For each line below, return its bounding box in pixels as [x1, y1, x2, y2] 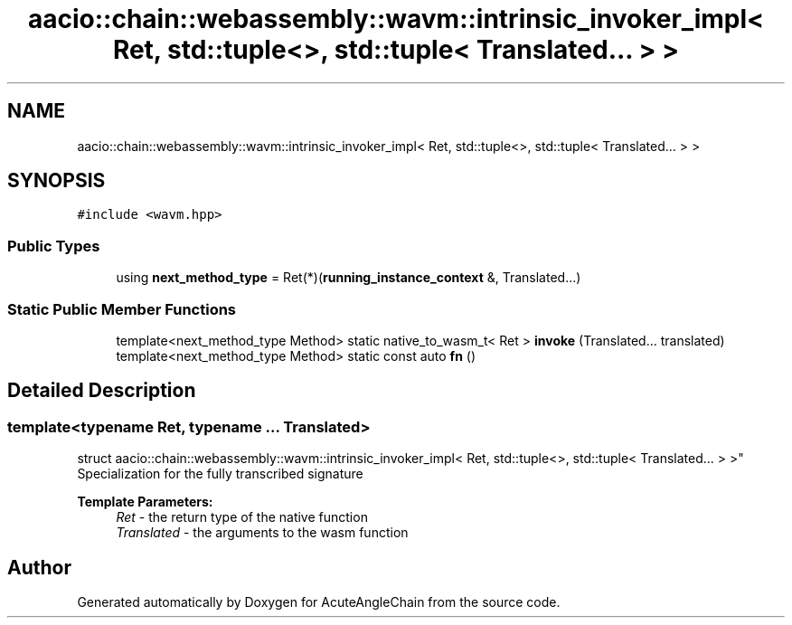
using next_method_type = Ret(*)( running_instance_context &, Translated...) [116, 270, 581, 286]
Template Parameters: [77, 494, 213, 510]
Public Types [7, 236, 100, 255]
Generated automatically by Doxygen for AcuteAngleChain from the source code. [77, 594, 561, 610]
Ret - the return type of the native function [116, 509, 368, 526]
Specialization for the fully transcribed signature [77, 466, 363, 482]
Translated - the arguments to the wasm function [116, 525, 409, 541]
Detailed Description [7, 379, 196, 402]
